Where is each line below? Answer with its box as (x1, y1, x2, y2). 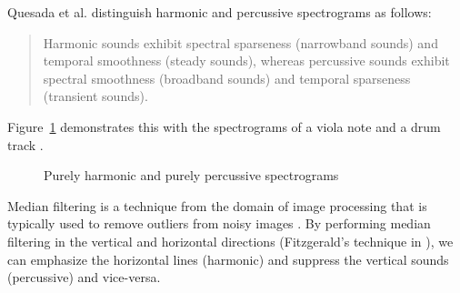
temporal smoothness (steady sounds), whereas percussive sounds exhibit (43, 51, 450, 70)
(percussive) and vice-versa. (7, 268, 161, 287)
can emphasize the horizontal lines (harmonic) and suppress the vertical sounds (7, 249, 449, 268)
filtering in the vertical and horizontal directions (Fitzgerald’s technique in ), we (7, 231, 454, 250)
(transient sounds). (43, 86, 148, 106)
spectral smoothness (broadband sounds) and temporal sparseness (43, 68, 411, 87)
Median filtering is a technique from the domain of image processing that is (7, 196, 427, 215)
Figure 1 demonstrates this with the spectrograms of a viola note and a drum (7, 116, 441, 136)
